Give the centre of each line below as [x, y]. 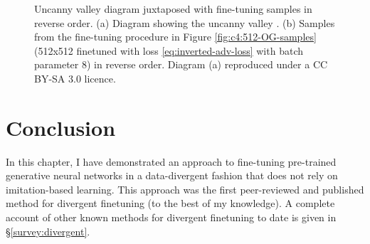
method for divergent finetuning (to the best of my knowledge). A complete [170, 203]
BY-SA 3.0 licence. [75, 78]
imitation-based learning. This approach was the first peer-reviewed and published [185, 189]
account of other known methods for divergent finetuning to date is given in [171, 217]
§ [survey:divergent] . [48, 231]
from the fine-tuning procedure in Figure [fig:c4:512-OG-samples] [175, 37]
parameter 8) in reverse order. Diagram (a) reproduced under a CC [181, 64]
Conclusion [61, 127]
